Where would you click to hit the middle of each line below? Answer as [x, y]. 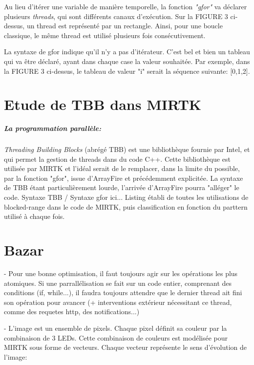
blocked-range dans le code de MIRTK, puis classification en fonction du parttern [126, 206]
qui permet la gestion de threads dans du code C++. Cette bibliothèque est [117, 159]
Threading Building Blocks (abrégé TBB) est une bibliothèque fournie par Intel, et [127, 149]
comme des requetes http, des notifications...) [72, 311]
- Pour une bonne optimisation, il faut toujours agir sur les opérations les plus [121, 273]
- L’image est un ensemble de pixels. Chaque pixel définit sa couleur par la [116, 328]
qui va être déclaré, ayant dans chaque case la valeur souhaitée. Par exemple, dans [127, 61]
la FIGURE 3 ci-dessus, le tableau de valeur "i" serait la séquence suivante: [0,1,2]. [127, 71]
